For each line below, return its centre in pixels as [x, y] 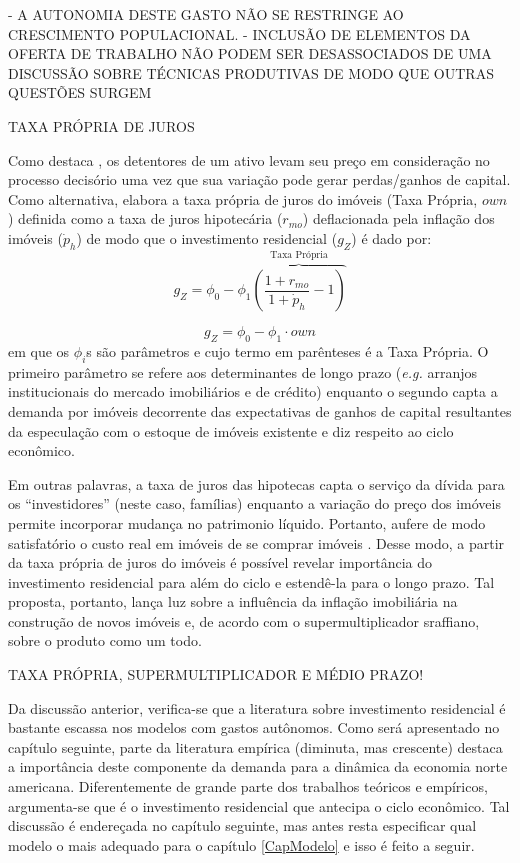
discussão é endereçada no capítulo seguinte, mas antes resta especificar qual [242, 825]
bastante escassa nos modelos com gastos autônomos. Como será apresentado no [254, 727]
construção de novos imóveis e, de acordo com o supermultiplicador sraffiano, [244, 620]
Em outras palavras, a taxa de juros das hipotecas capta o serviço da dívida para [256, 483]
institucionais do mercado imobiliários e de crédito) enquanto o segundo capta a [253, 391]
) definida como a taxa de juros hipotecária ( [145, 218]
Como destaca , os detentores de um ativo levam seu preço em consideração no [249, 159]
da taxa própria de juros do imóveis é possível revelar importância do [220, 562]
